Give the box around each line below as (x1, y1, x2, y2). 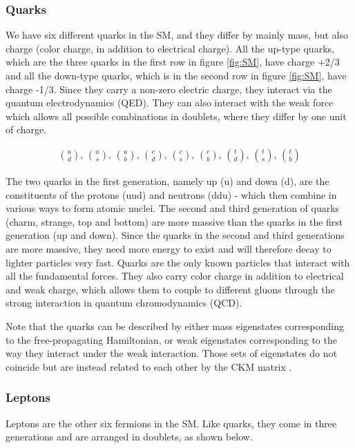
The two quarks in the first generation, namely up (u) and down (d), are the (6, 174, 329, 188)
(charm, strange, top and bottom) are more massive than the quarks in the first (6, 214, 343, 228)
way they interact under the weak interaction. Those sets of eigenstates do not (6, 346, 337, 360)
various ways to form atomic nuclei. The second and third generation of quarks (6, 201, 340, 215)
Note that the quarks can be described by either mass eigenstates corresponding (6, 318, 344, 333)
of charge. (6, 122, 47, 137)
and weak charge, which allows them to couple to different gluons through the (6, 282, 335, 296)
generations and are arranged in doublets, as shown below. (6, 429, 253, 444)
